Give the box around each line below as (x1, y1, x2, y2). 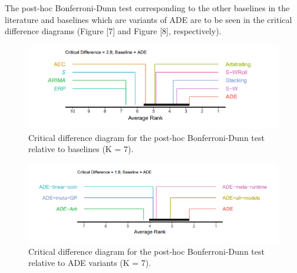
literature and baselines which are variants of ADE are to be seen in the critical (5, 13, 292, 25)
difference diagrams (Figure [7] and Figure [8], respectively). (5, 25, 222, 37)
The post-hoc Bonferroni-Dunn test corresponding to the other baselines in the (5, 2, 290, 14)
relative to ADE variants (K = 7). (28, 256, 151, 269)
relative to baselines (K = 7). (28, 143, 134, 155)
